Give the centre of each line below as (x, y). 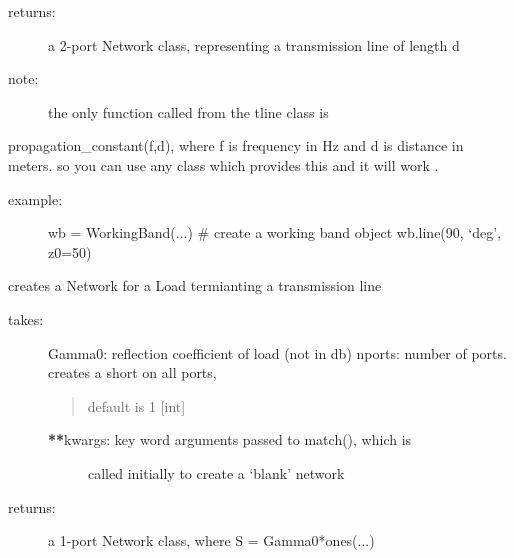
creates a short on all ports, (132, 372)
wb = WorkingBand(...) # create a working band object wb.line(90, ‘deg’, (275, 232)
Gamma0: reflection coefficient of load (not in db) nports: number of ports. (277, 352)
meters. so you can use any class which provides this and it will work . (223, 164)
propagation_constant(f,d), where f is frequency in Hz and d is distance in (236, 145)
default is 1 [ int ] (136, 405)
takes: (26, 318)
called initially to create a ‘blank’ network (216, 472)
